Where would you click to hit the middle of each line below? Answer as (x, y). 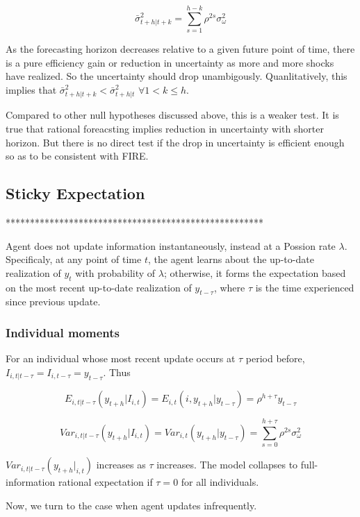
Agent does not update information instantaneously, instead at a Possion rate (171, 245)
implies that (31, 89)
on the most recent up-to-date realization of (99, 287)
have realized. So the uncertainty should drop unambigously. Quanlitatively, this (177, 76)
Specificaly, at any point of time (74, 259)
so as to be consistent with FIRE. (77, 156)
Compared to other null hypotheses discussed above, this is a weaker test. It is (172, 115)
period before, (275, 358)
